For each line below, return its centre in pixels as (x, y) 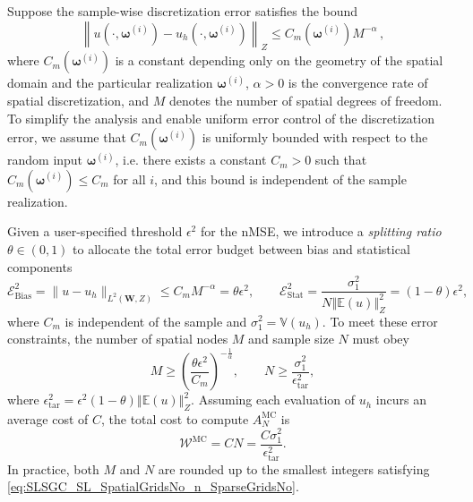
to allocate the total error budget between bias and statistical (241, 248)
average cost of (48, 418)
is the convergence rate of (358, 83)
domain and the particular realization (110, 83)
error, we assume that (67, 137)
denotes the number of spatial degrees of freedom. (306, 100)
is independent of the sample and (156, 321)
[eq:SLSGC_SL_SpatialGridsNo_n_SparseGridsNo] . (153, 486)
